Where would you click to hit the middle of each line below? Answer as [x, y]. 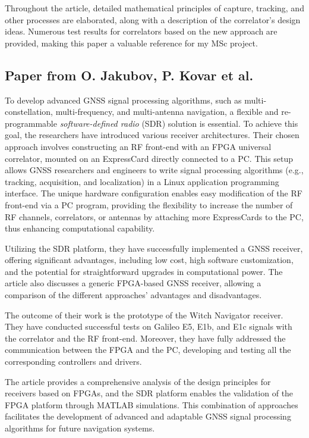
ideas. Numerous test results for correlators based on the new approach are [141, 31]
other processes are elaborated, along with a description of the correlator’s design [153, 19]
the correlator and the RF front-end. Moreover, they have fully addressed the [145, 338]
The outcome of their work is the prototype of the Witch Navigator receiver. [144, 315]
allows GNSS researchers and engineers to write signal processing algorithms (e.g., [154, 170]
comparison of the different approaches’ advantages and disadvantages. [133, 295]
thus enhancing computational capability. [80, 228]
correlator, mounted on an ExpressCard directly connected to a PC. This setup [149, 158]
